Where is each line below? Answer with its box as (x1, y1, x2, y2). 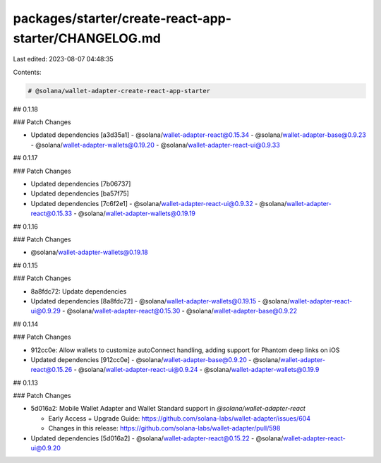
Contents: (13, 68, 42, 76)
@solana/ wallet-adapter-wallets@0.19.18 (30, 248, 148, 257)
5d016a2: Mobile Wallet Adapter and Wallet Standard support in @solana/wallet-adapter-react (30, 404, 306, 413)
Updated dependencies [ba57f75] (30, 189, 130, 198)
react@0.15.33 (30, 209, 73, 218)
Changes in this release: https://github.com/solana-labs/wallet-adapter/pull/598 (48, 424, 281, 433)
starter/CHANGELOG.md (13, 30, 162, 46)
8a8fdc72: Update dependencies (30, 287, 127, 296)
